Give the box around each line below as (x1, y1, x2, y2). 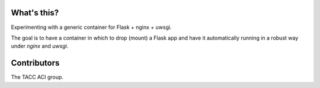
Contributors (11, 58, 60, 68)
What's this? (11, 8, 59, 18)
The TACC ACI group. (11, 74, 63, 81)
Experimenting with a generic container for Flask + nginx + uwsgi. (11, 24, 172, 31)
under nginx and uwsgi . (11, 43, 69, 50)
